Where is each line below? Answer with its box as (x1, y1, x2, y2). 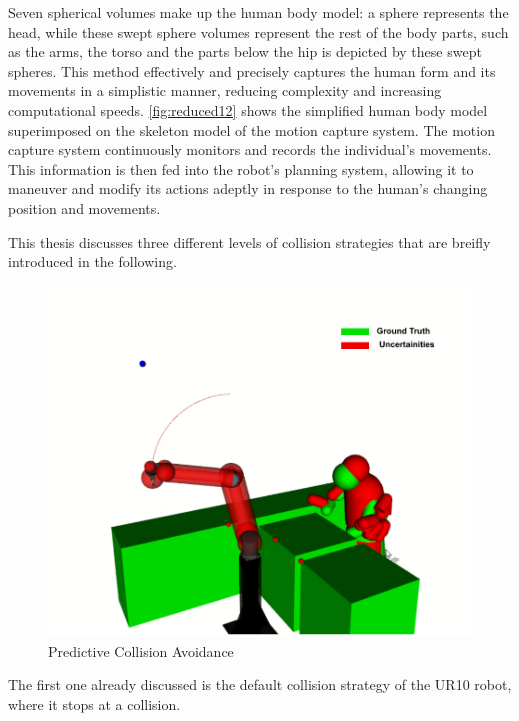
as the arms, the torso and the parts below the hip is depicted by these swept (8, 41, 482, 62)
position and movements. (8, 197, 161, 218)
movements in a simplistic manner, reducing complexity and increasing (8, 80, 442, 101)
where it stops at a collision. (8, 694, 181, 715)
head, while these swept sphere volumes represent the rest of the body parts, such (8, 21, 509, 42)
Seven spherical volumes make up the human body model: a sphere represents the (8, 2, 509, 22)
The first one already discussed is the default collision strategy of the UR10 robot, (8, 674, 512, 695)
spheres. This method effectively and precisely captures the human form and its (8, 60, 496, 81)
